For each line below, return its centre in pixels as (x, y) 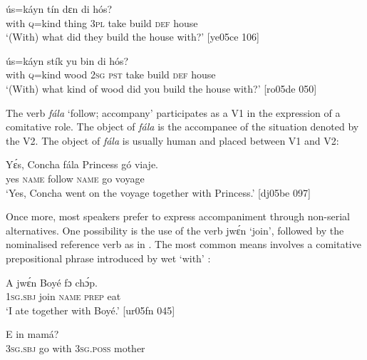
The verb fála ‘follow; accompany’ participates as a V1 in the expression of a (173, 112)
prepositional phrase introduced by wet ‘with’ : (108, 258)
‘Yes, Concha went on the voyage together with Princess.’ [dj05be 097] (158, 192)
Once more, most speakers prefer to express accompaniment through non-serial (178, 216)
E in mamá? (32, 334)
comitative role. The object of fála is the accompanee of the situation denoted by (182, 127)
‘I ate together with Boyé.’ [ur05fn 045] (91, 310)
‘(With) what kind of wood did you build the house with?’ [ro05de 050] (161, 88)
